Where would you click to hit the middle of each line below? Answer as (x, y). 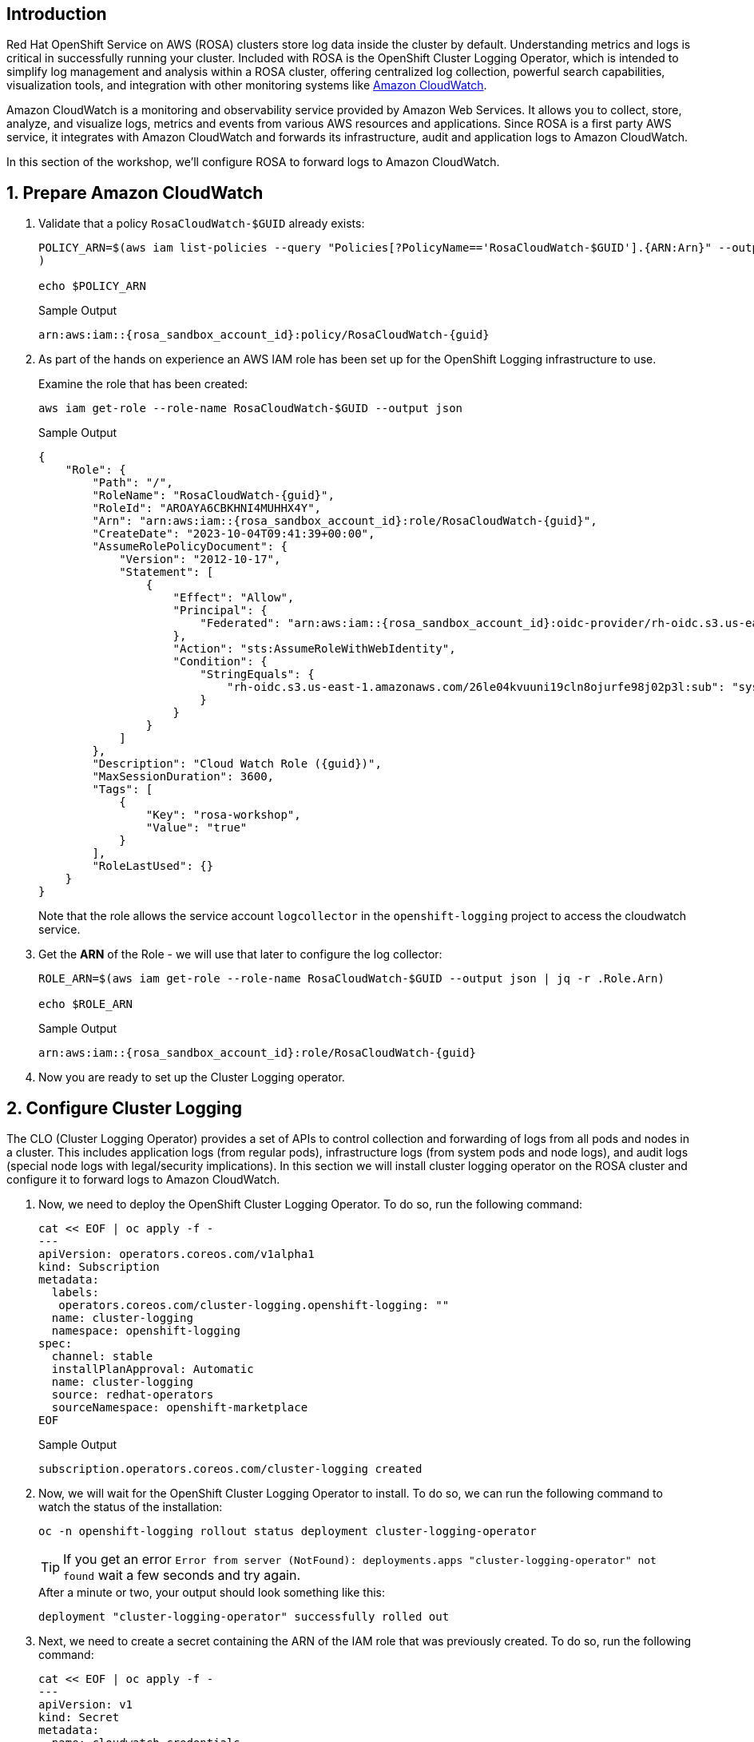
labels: (75, 1293)
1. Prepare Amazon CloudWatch (135, 192)
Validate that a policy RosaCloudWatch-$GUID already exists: (202, 224)
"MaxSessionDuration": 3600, (183, 777)
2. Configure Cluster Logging (125, 1108)
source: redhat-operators (133, 1395)
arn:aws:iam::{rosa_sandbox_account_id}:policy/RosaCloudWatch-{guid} (264, 335)
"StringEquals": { (257, 675)
